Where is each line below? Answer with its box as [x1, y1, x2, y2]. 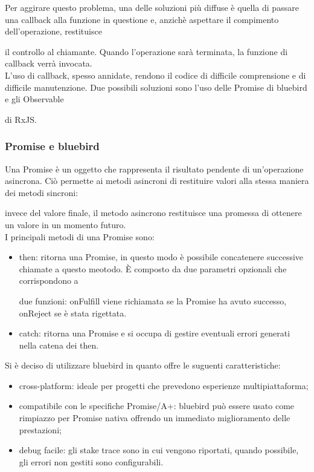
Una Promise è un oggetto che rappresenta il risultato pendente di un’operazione [5, 162, 304, 175]
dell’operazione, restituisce [5, 25, 102, 38]
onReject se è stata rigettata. [19, 306, 127, 319]
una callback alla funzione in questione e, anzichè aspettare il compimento [5, 13, 279, 25]
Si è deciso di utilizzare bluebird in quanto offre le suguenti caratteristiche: [5, 359, 281, 372]
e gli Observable [5, 93, 64, 105]
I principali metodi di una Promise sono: [5, 230, 155, 243]
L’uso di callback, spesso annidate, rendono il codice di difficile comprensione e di [5, 68, 306, 81]
